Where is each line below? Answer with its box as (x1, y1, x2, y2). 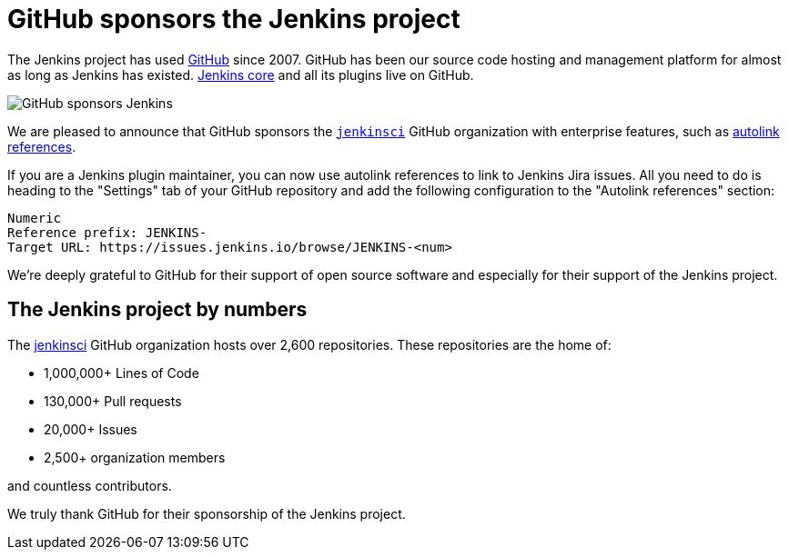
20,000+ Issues (44, 421, 137, 437)
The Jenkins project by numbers (7, 298, 308, 322)
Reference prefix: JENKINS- (7, 224, 207, 240)
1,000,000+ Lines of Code (44, 364, 199, 381)
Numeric (7, 210, 62, 225)
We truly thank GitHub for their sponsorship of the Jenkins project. (7, 505, 406, 522)
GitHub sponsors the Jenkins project (7, 4, 460, 35)
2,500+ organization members (44, 449, 226, 465)
